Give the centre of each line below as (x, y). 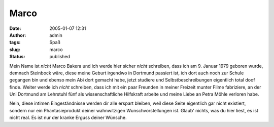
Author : (18, 35)
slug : (15, 49)
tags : (15, 43)
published (60, 57)
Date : (15, 28)
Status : (17, 57)
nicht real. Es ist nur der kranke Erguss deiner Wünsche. (68, 118)
